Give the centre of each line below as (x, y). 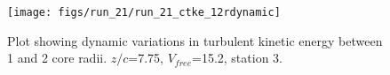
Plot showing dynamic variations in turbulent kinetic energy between (195, 40)
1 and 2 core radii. (57, 58)
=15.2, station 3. (237, 58)
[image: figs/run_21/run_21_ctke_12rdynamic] (144, 12)
